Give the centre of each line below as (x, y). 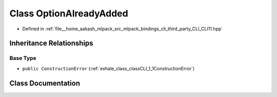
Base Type (23, 58)
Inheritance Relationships (51, 43)
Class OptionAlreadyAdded (69, 13)
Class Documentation (45, 83)
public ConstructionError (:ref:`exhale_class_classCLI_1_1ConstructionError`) (108, 68)
